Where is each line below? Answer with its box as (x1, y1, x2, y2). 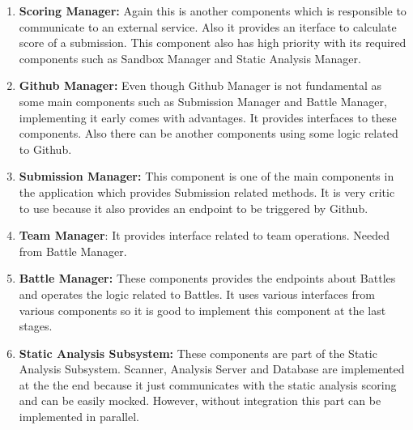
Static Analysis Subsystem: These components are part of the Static (19, 344, 377, 361)
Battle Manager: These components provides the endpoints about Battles (19, 270, 396, 287)
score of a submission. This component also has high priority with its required (19, 34, 407, 51)
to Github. (19, 140, 72, 157)
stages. (19, 317, 53, 334)
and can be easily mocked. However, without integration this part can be (19, 392, 381, 409)
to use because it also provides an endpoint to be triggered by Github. (19, 199, 368, 216)
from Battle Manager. (19, 242, 127, 259)
